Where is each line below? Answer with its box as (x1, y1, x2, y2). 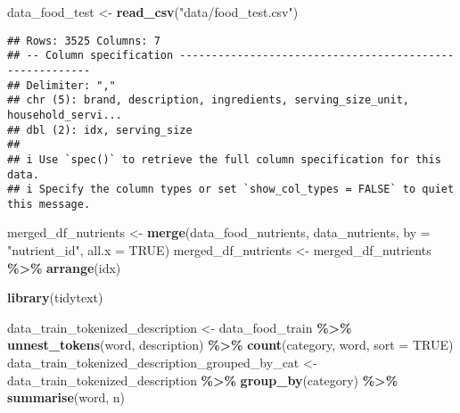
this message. (7, 197, 91, 211)
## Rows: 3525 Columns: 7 (7, 34, 160, 47)
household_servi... (7, 108, 122, 121)
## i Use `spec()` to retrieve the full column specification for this (7, 153, 441, 166)
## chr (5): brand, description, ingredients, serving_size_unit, (7, 94, 410, 107)
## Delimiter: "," (7, 78, 116, 92)
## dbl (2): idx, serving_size (7, 123, 193, 136)
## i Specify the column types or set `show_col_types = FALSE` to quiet (7, 183, 455, 196)
